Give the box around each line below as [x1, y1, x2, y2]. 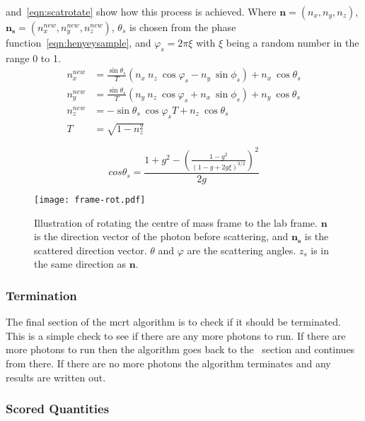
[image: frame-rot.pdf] [34, 194, 146, 205]
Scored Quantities [6, 400, 110, 417]
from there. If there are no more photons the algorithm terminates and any [6, 355, 331, 370]
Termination [6, 286, 77, 304]
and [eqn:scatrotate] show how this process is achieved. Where [6, 4, 277, 18]
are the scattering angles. [187, 242, 296, 257]
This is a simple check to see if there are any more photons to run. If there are [6, 328, 346, 343]
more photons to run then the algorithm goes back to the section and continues [6, 342, 355, 357]
